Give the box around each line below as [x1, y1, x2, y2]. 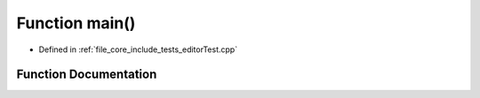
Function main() [16, 13, 136, 33]
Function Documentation [16, 67, 157, 82]
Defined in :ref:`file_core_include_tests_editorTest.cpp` [38, 44, 238, 55]
